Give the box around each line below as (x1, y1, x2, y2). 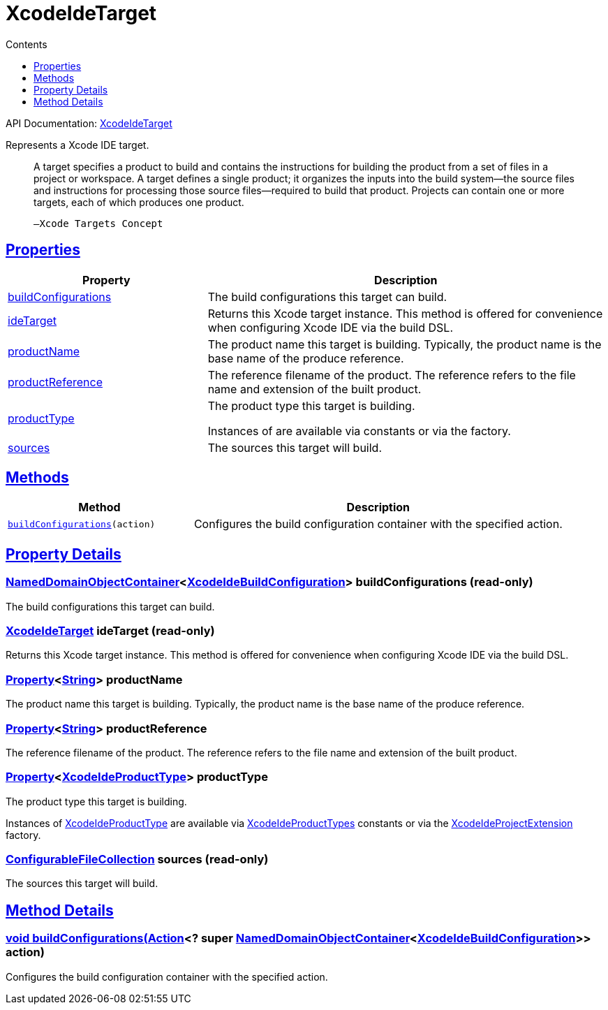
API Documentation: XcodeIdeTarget (6, 117, 172, 129)
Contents (6, 38, 47, 50)
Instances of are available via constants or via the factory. (207, 423, 511, 438)
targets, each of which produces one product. (34, 196, 244, 208)
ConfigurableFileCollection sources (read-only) (6, 852, 269, 867)
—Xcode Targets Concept (34, 217, 163, 229)
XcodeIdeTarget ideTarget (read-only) (6, 624, 215, 638)
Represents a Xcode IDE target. (6, 138, 149, 151)
